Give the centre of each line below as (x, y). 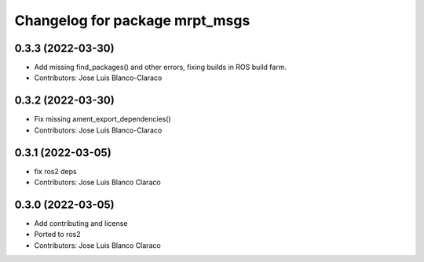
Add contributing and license (81, 223)
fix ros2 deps (56, 171)
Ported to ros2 (58, 235)
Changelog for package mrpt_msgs (132, 20)
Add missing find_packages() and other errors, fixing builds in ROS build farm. (160, 67)
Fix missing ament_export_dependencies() (103, 119)
